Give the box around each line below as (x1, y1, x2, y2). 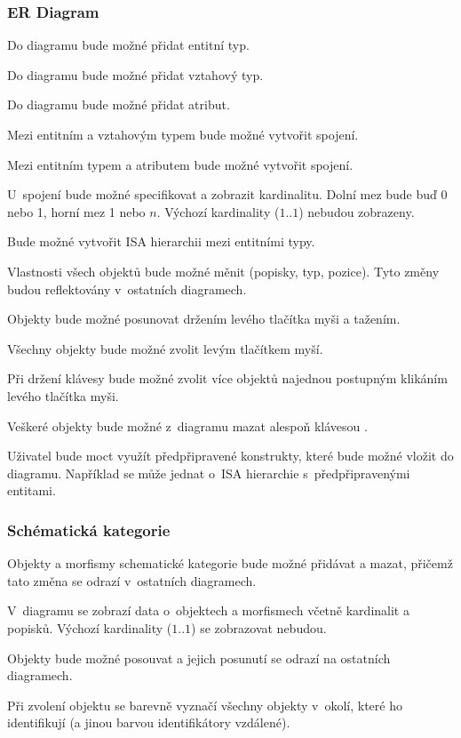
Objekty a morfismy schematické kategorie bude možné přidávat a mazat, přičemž (7, 554, 453, 573)
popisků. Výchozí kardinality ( (7, 618, 172, 637)
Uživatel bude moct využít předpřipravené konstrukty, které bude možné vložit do (7, 446, 454, 465)
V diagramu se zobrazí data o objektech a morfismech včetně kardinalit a (7, 601, 409, 620)
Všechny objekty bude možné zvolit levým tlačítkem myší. (7, 339, 323, 357)
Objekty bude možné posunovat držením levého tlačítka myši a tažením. (7, 309, 401, 328)
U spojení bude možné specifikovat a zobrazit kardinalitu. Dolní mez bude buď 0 (7, 185, 448, 204)
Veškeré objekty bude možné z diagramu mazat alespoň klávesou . (7, 416, 368, 435)
